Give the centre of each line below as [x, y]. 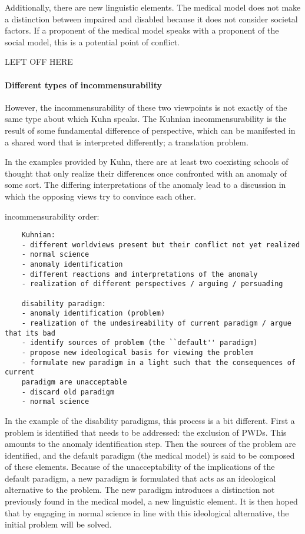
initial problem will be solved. [58, 524]
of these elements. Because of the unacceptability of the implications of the [140, 467]
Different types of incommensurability [84, 84]
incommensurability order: [52, 216]
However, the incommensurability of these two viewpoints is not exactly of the [146, 107]
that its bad [30, 333]
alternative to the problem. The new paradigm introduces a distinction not [140, 490]
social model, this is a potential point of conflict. [92, 42]
